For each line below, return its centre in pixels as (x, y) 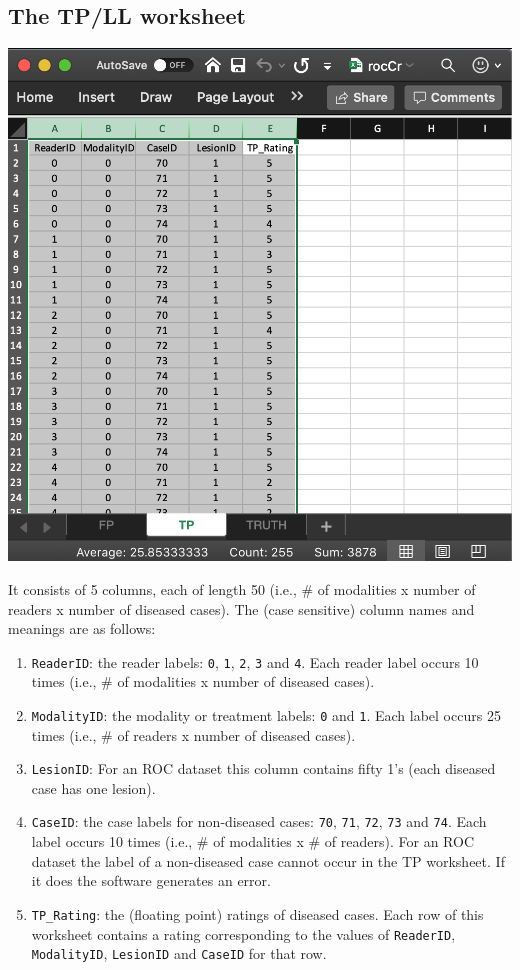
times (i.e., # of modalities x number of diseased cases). (203, 681)
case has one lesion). (93, 787)
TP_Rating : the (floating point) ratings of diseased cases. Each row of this (257, 913)
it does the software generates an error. (151, 880)
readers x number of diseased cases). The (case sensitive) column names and (241, 608)
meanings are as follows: (82, 628)
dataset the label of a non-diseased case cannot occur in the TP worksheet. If (268, 860)
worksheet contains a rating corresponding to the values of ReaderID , (243, 933)
